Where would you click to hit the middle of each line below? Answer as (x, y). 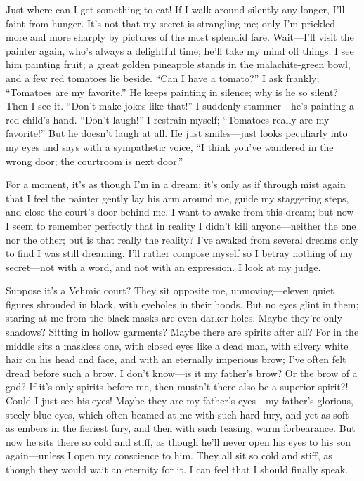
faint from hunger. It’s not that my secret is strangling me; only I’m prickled (171, 23)
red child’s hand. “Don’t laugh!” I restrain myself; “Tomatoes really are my (168, 119)
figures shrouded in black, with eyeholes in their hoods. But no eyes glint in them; (182, 304)
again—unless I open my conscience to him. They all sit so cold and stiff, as (169, 455)
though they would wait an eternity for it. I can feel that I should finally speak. (177, 469)
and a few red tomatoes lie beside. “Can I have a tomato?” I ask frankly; (163, 78)
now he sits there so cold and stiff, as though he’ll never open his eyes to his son (178, 441)
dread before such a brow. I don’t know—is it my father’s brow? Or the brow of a (182, 373)
